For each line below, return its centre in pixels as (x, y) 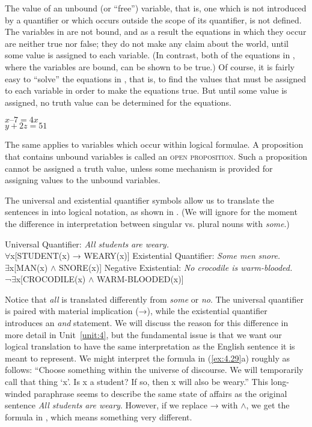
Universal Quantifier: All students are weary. (87, 244)
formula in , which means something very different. (99, 416)
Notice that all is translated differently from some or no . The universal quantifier (154, 299)
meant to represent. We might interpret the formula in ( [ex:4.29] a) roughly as (148, 358)
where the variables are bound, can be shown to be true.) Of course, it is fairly (150, 66)
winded (18, 393)
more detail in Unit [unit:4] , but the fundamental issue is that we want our (143, 334)
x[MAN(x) (29, 267)
